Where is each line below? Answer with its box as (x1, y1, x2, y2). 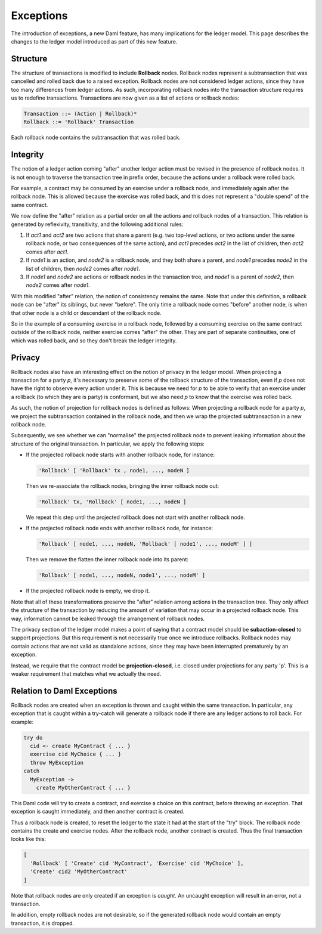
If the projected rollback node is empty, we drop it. (26, 587, 150, 595)
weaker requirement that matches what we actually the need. (11, 670, 162, 677)
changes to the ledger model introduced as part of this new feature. (11, 38, 178, 45)
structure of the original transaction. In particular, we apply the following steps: (11, 440, 205, 447)
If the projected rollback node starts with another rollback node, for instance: (26, 451, 215, 459)
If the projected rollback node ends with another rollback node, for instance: (26, 525, 213, 532)
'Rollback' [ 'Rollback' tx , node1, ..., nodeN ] (38, 467, 190, 474)
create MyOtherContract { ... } (36, 784, 131, 791)
